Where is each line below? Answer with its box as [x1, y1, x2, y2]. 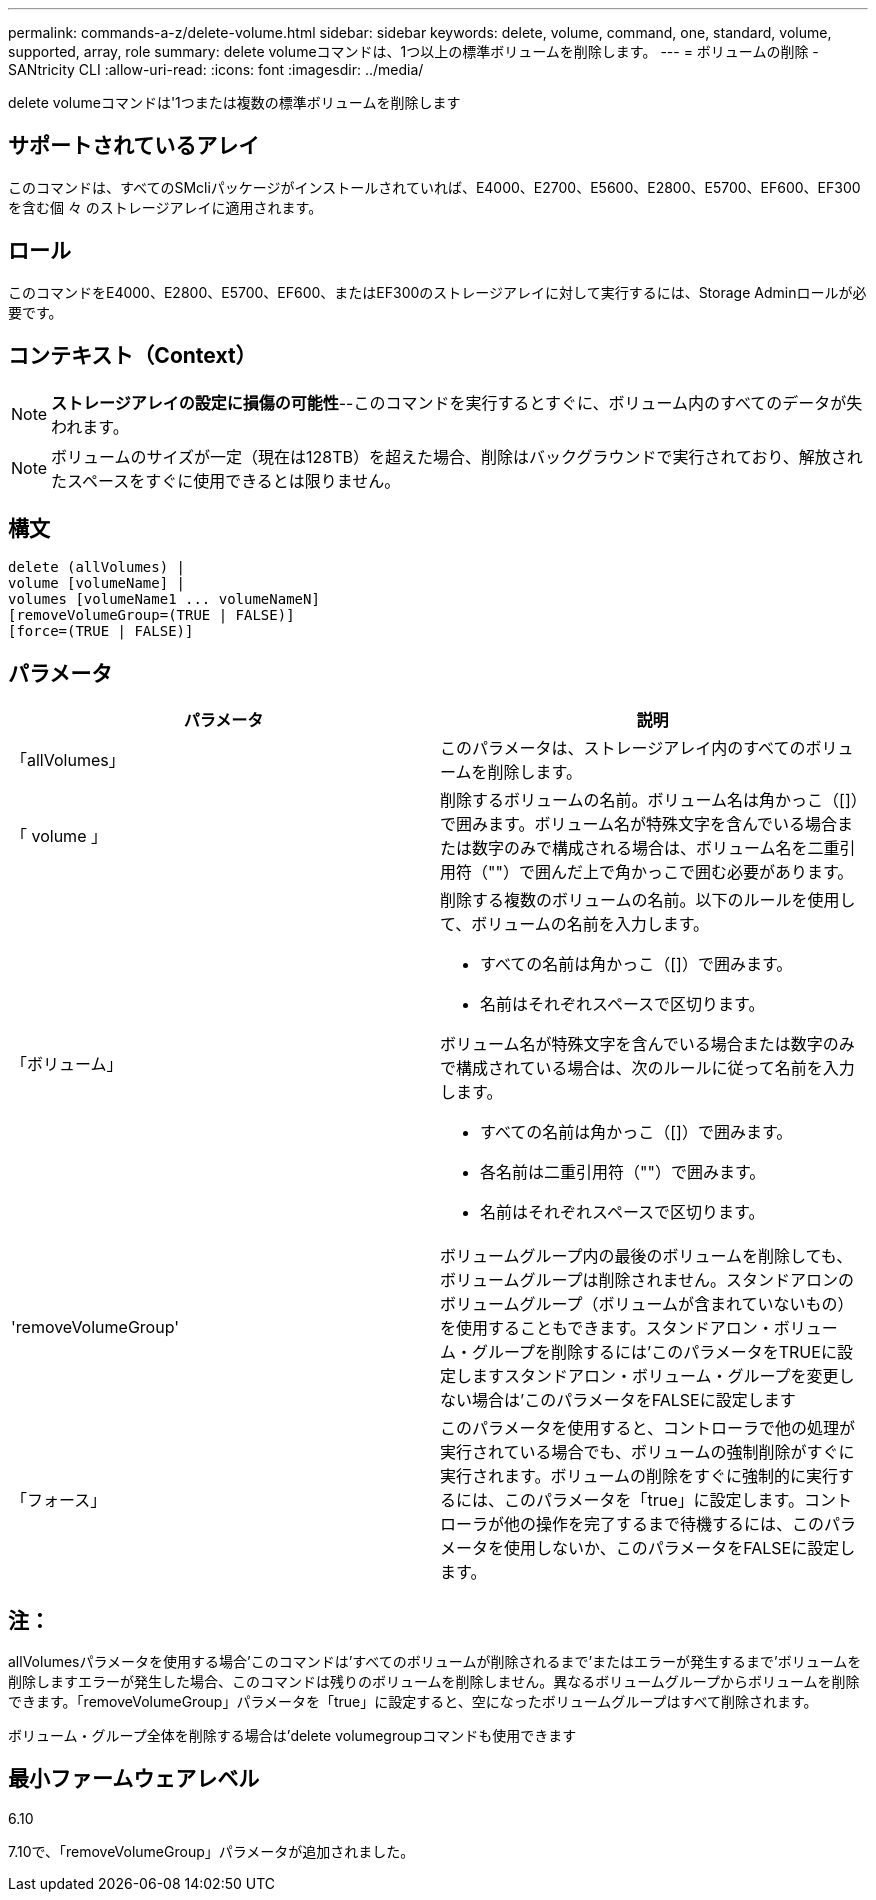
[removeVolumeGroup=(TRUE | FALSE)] [8, 607, 295, 624]
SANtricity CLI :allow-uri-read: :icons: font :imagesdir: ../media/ [8, 61, 424, 78]
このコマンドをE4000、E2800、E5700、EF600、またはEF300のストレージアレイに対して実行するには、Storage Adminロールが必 [8, 283, 867, 301]
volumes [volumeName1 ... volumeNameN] [8, 591, 320, 608]
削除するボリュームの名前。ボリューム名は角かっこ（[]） [440, 790, 859, 811]
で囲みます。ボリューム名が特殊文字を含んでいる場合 [440, 814, 838, 835]
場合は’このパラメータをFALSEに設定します [472, 1390, 796, 1411]
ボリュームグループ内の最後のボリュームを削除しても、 [440, 1246, 853, 1267]
